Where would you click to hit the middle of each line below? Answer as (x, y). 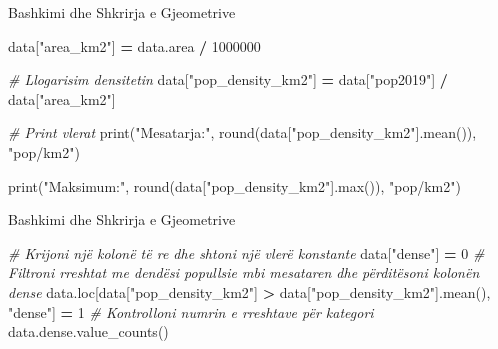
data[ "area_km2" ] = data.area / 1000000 (134, 45)
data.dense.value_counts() (88, 331)
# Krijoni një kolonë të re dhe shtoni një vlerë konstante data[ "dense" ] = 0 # (246, 252)
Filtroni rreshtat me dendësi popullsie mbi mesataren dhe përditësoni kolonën (244, 272)
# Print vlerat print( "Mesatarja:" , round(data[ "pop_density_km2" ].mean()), (242, 132)
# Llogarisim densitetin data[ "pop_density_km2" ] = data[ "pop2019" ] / (228, 79)
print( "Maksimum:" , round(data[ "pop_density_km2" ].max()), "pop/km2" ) (234, 185)
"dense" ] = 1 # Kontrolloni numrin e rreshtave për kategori (191, 311)
